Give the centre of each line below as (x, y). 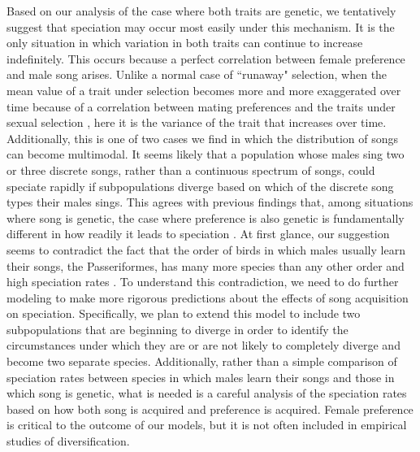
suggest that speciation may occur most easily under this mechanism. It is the (201, 26)
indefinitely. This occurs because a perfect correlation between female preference (206, 58)
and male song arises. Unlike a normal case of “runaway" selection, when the (197, 74)
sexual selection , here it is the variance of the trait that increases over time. (197, 122)
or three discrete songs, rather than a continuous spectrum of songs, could (191, 169)
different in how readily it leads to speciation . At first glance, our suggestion (198, 234)
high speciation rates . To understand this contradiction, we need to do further (203, 282)
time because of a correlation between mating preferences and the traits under (201, 106)
